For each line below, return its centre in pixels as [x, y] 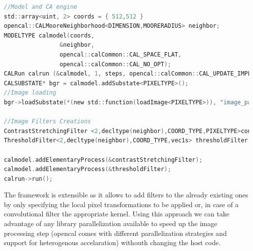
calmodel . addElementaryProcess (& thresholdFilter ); [88, 169]
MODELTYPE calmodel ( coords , [49, 35]
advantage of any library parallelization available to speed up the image [111, 223]
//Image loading [30, 93]
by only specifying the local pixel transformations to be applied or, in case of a [121, 204]
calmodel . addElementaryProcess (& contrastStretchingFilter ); [103, 160]
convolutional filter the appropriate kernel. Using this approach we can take [117, 214]
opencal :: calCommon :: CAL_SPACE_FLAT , [121, 54]
